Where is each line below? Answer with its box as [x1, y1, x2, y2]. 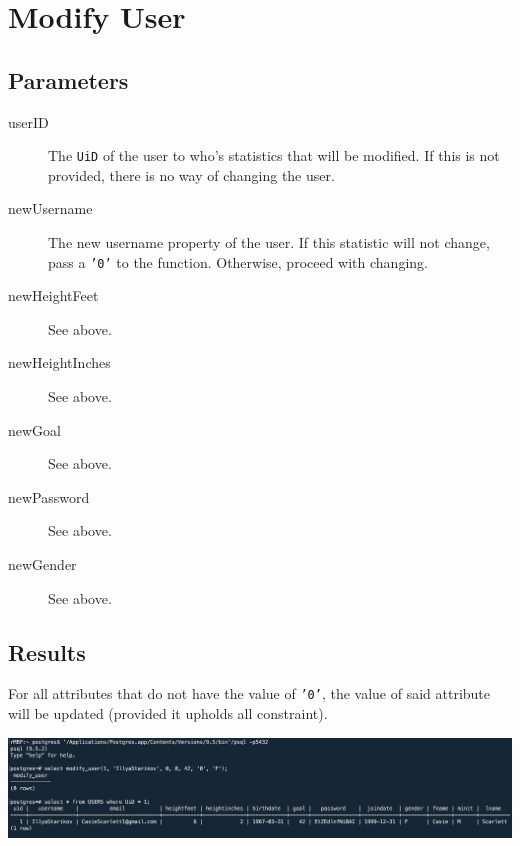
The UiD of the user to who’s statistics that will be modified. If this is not [48, 145, 500, 166]
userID [8, 111, 49, 132]
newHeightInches [8, 352, 111, 373]
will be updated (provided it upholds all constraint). [8, 703, 328, 724]
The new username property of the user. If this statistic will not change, [48, 232, 490, 253]
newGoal [8, 419, 61, 440]
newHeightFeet [8, 285, 99, 306]
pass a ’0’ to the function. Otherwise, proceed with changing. [48, 251, 428, 272]
